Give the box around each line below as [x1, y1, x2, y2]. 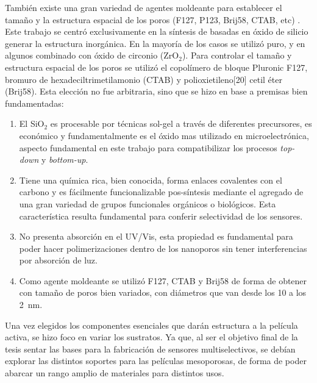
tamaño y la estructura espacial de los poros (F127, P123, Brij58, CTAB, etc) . [5, 13, 301, 26]
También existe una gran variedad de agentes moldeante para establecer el [5, 1, 282, 13]
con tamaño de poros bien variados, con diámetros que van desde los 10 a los [19, 286, 307, 299]
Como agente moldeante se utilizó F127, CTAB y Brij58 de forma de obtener [19, 274, 307, 287]
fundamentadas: [5, 96, 64, 109]
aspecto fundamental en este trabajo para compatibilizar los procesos [19, 141, 277, 154]
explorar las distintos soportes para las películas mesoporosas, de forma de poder [5, 354, 307, 367]
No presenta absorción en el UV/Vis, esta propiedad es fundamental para [19, 230, 293, 243]
